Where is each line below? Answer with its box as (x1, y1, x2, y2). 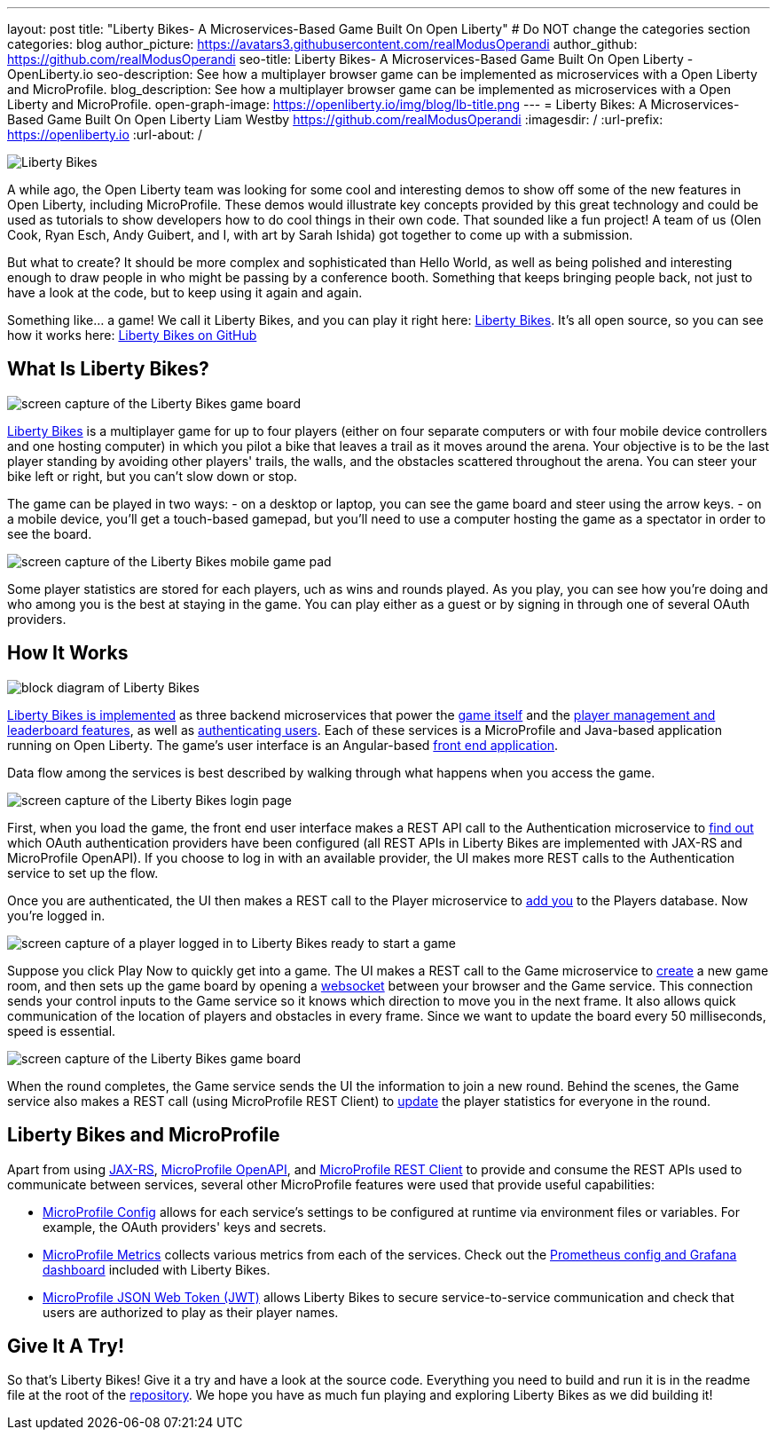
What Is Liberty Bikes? (7, 358, 209, 381)
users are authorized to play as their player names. (43, 1304, 339, 1320)
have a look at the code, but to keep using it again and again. (7, 285, 363, 300)
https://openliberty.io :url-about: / (7, 127, 203, 142)
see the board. (7, 525, 92, 541)
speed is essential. (7, 1022, 116, 1038)
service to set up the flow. (7, 865, 159, 880)
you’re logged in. (7, 907, 106, 923)
